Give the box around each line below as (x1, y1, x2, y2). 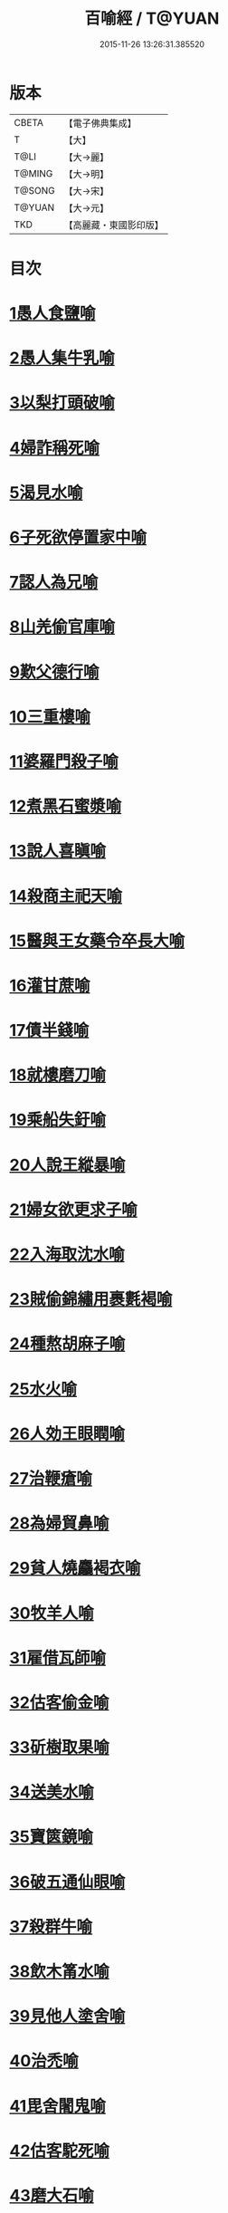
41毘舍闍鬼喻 (9, 2095, 106, 2116)
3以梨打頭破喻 (9, 393, 116, 413)
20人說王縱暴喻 (9, 1154, 126, 1175)
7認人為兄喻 (9, 572, 99, 593)
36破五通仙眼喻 (9, 1872, 126, 1892)
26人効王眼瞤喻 (9, 1423, 125, 1444)
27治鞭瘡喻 (9, 1468, 92, 1489)
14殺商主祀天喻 (9, 886, 123, 906)
